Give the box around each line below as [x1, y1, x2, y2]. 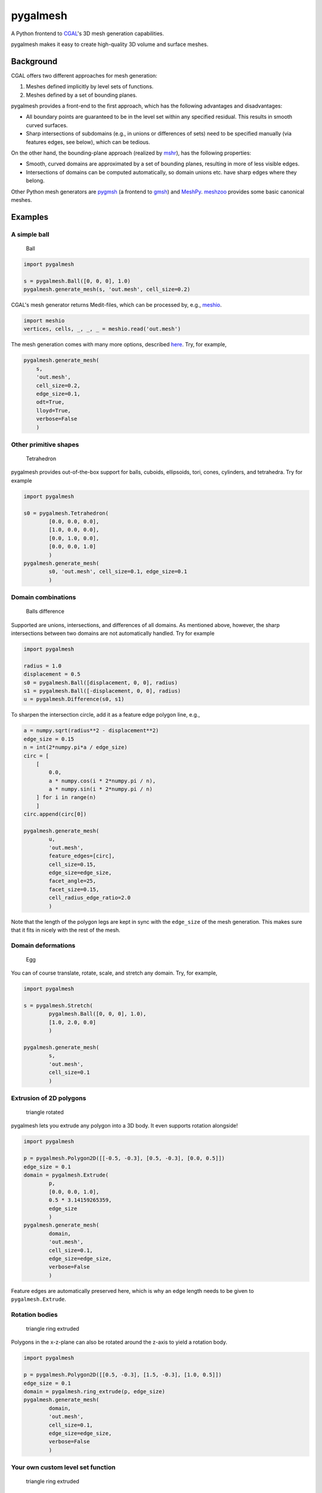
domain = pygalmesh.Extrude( [23, 1172, 109, 1179]
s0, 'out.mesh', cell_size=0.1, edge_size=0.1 [48, 568, 187, 575]
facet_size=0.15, [48, 886, 100, 893]
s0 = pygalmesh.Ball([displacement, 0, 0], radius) [23, 679, 178, 686]
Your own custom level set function [11, 1463, 116, 1472]
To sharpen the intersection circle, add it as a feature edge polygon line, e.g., [11, 711, 200, 718]
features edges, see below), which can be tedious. [26, 138, 150, 146]
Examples [11, 212, 49, 222]
